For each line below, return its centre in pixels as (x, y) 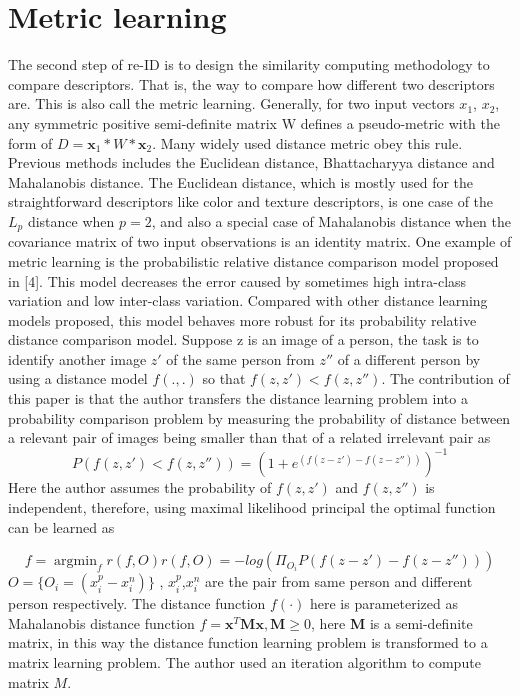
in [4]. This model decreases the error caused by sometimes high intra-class (237, 280)
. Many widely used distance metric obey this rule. (307, 142)
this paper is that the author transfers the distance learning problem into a (238, 398)
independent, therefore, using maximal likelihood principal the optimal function (252, 506)
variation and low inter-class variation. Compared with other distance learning (248, 300)
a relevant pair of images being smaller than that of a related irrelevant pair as (249, 437)
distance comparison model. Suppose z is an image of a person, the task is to (243, 339)
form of (30, 142)
